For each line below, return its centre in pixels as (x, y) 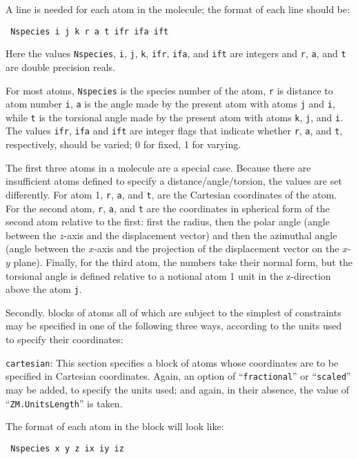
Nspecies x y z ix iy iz (67, 448)
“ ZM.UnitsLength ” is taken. (64, 403)
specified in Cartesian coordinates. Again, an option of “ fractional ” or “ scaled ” (178, 376)
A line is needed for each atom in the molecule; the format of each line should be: (178, 9)
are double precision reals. (60, 67)
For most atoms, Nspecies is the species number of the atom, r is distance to (169, 90)
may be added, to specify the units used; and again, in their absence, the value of (178, 389)
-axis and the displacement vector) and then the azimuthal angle (200, 235)
